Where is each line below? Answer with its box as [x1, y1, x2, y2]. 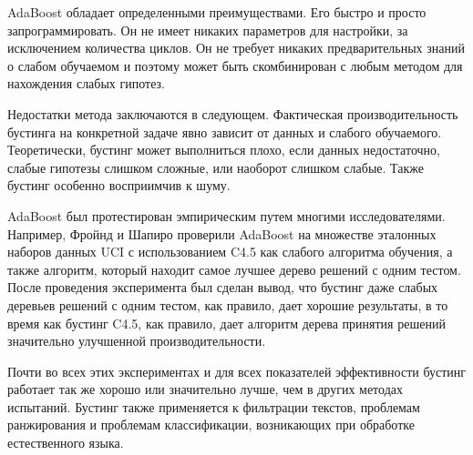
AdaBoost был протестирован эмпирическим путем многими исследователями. [7, 206, 446, 225]
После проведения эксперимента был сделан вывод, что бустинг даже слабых [7, 278, 438, 297]
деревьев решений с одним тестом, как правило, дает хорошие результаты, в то [7, 295, 448, 314]
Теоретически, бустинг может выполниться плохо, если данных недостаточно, [7, 140, 440, 159]
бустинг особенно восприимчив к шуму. [7, 176, 231, 195]
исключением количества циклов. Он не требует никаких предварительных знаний [7, 38, 465, 57]
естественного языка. [7, 433, 124, 452]
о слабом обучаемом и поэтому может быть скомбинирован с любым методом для [7, 56, 463, 75]
